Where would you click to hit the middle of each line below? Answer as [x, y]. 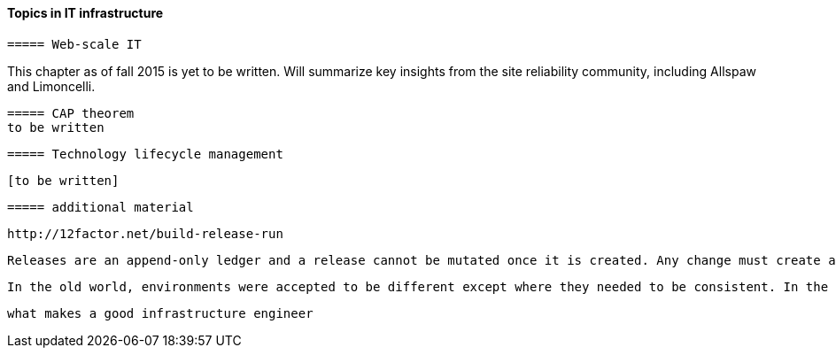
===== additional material [101, 207]
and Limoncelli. [51, 86]
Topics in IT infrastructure [85, 13]
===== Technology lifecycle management [145, 154]
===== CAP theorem [71, 113]
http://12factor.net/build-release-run [145, 233]
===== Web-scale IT [74, 44]
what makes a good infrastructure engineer [160, 313]
